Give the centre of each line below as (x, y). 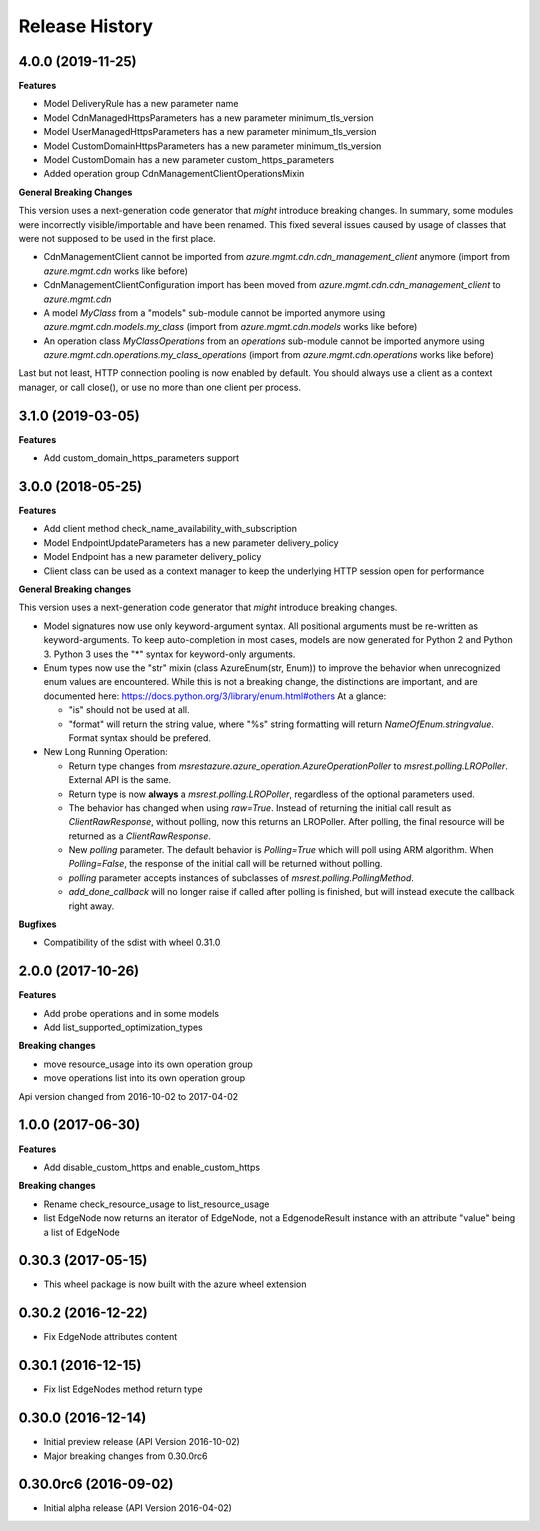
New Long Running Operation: (106, 752)
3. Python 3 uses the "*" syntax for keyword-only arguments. (169, 654)
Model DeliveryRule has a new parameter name (141, 104)
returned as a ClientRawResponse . (140, 836)
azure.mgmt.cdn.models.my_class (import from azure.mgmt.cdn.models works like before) (230, 327)
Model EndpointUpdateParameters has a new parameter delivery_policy (191, 542)
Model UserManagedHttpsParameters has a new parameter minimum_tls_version (210, 132)
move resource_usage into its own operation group (148, 1064)
